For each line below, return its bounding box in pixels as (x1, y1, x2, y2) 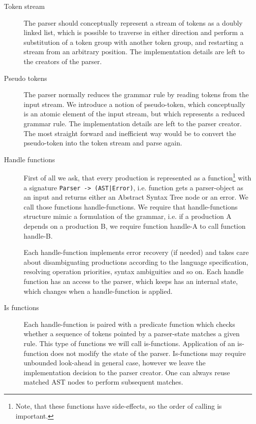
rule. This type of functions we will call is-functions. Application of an (24, 338, 235, 348)
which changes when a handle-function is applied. (24, 285, 173, 296)
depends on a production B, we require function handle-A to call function (24, 221, 246, 231)
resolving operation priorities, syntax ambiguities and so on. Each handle (24, 266, 244, 277)
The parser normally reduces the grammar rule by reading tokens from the (24, 89, 249, 100)
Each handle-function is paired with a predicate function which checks (24, 318, 235, 329)
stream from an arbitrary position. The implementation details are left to (24, 46, 245, 57)
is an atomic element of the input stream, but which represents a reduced (24, 108, 245, 119)
